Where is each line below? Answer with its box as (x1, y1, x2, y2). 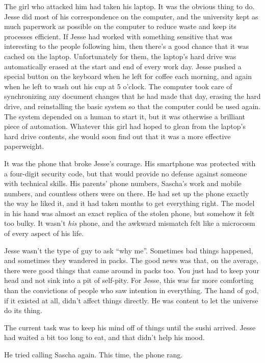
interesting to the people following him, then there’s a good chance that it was (4, 41, 249, 51)
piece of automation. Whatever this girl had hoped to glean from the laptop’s (4, 121, 246, 132)
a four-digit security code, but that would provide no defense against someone (4, 168, 247, 178)
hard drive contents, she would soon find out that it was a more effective (4, 131, 231, 141)
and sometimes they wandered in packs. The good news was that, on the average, (4, 255, 258, 266)
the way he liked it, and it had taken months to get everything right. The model (4, 198, 255, 209)
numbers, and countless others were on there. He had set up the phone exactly (4, 188, 249, 198)
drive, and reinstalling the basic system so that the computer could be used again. (4, 100, 261, 111)
